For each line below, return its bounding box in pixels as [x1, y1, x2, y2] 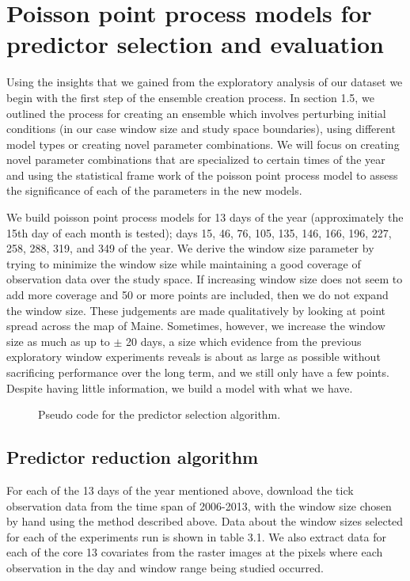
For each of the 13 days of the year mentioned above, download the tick [6, 481, 354, 498]
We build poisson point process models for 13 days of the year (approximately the [6, 209, 404, 226]
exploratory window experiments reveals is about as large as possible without [6, 348, 381, 365]
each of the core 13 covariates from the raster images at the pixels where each [6, 544, 383, 560]
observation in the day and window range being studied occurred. [6, 559, 324, 575]
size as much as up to [6, 332, 110, 349]
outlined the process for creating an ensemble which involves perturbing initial [6, 104, 386, 121]
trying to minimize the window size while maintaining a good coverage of [6, 255, 361, 272]
